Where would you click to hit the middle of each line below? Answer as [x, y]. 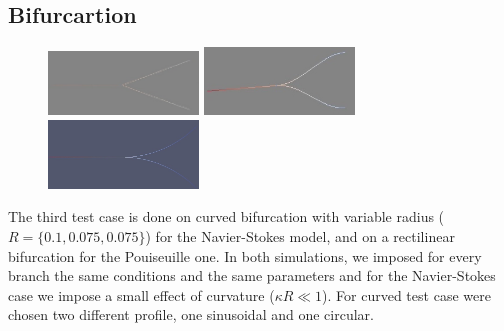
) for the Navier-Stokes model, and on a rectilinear [300, 235]
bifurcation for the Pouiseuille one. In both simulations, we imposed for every [245, 255]
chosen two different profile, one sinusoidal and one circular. [191, 314]
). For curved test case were [406, 294]
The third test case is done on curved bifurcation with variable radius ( [226, 216]
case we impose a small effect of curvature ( [141, 294]
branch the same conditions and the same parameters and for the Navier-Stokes [252, 275]
